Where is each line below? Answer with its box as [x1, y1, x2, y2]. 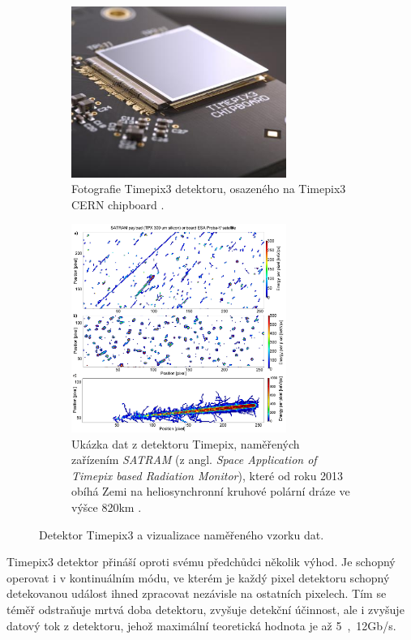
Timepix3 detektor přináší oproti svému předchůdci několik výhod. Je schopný [6, 553, 396, 570]
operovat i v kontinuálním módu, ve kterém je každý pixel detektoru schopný [6, 569, 390, 586]
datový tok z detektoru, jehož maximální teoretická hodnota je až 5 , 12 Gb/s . [6, 616, 396, 634]
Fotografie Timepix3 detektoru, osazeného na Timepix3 [71, 180, 346, 197]
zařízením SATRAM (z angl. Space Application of [71, 451, 317, 468]
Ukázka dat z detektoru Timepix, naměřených [71, 435, 300, 452]
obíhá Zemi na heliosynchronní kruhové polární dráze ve [71, 483, 350, 500]
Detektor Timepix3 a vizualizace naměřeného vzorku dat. [39, 526, 324, 543]
